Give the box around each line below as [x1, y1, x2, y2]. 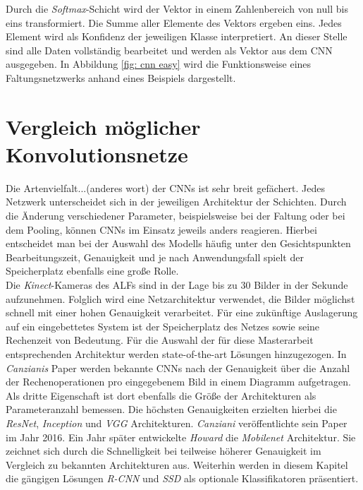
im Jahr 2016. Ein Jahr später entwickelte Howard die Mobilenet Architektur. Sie [6, 429, 356, 444]
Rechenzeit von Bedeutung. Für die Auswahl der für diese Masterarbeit [6, 333, 314, 347]
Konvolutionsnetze [6, 139, 188, 168]
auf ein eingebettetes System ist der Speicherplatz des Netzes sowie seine [6, 318, 320, 333]
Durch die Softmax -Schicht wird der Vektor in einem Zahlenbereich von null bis [6, 1, 348, 16]
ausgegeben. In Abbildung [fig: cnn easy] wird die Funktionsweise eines [6, 56, 312, 71]
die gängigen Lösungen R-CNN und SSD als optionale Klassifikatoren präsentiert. [6, 471, 359, 486]
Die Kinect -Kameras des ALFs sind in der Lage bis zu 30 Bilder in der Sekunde [6, 277, 348, 292]
